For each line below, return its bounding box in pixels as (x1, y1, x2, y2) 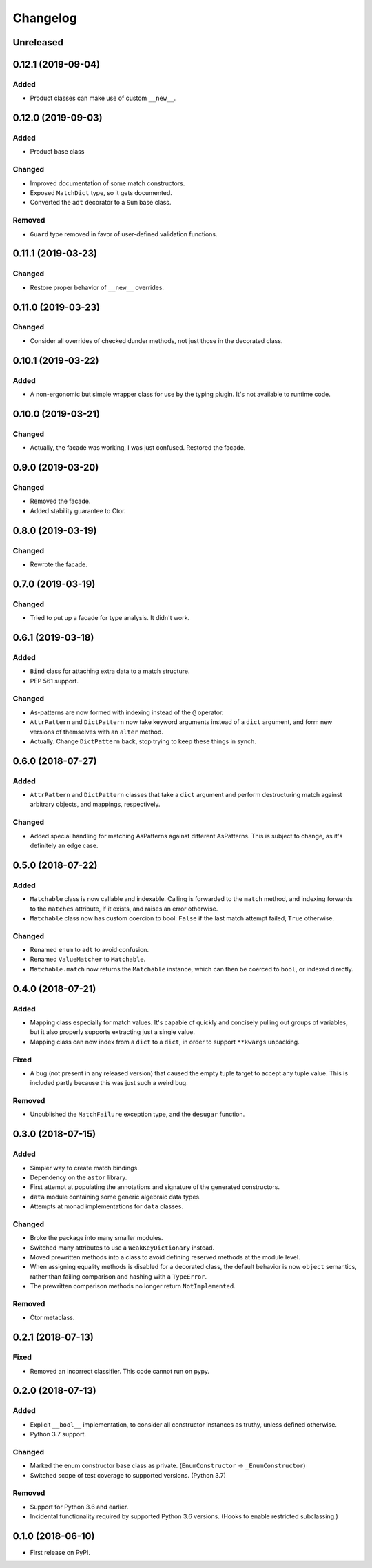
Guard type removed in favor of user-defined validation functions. (30, 229, 218, 238)
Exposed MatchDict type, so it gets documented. (30, 189, 172, 197)
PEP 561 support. (30, 677, 79, 685)
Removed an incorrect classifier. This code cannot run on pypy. (30, 1367, 210, 1375)
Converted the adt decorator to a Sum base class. (30, 198, 172, 207)
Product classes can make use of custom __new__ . (30, 94, 176, 103)
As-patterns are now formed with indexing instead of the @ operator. (30, 708, 224, 716)
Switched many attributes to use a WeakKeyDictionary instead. (30, 1244, 215, 1252)
